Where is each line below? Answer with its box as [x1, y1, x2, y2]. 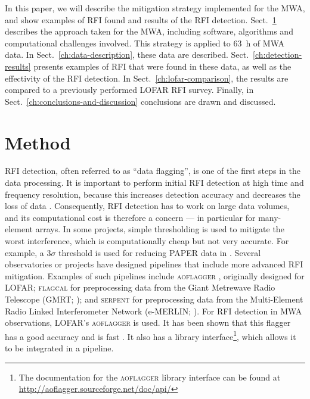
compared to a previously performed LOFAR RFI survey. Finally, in [5, 83, 254, 96]
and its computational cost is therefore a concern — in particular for [5, 211, 256, 223]
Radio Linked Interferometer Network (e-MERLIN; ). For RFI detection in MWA [5, 304, 302, 317]
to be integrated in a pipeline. [5, 342, 114, 354]
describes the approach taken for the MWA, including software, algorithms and [5, 25, 293, 38]
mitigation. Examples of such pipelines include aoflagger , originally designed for [5, 269, 305, 282]
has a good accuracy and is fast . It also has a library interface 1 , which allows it [5, 328, 296, 342]
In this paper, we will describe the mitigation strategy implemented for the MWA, [5, 2, 305, 14]
